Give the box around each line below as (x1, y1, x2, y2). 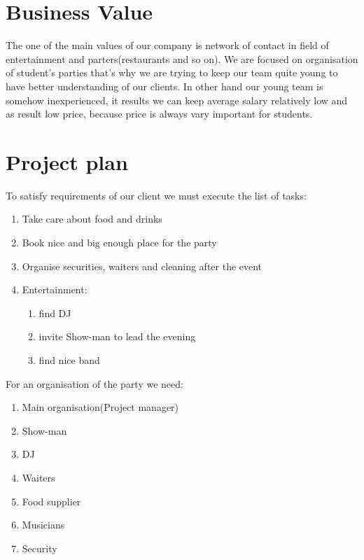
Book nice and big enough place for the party (22, 235, 217, 249)
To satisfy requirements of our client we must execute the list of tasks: (6, 188, 307, 202)
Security (22, 540, 57, 555)
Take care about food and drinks (22, 211, 162, 226)
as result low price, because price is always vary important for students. (6, 106, 313, 121)
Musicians (22, 517, 65, 532)
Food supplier (22, 493, 81, 508)
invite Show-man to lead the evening (38, 329, 196, 344)
